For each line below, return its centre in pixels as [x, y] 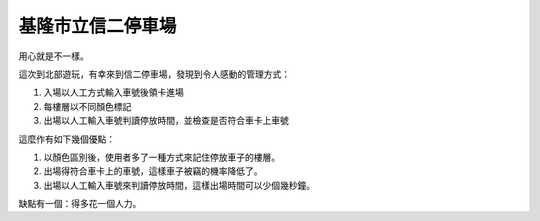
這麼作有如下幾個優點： [66, 139]
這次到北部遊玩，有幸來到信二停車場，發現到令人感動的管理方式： [154, 74]
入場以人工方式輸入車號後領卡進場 [113, 92]
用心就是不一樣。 [53, 56]
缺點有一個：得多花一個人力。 [80, 204]
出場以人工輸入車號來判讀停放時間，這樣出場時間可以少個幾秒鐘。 [179, 185]
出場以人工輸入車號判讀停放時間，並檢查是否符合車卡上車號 [166, 121]
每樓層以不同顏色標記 [87, 106]
